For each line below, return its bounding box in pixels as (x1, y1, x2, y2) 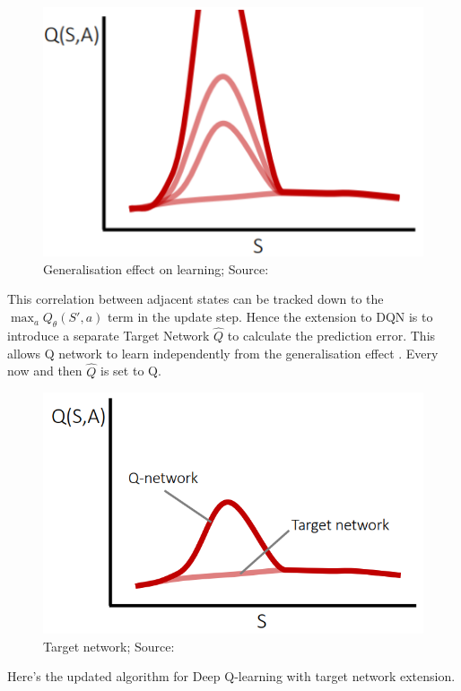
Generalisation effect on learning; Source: (43, 259, 269, 278)
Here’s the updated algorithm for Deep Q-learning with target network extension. (7, 667, 456, 686)
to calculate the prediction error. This (227, 326, 436, 345)
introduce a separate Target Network (7, 326, 210, 345)
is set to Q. (100, 361, 161, 380)
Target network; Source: (43, 636, 175, 655)
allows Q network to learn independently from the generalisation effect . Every (7, 343, 439, 362)
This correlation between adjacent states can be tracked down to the (7, 289, 384, 308)
